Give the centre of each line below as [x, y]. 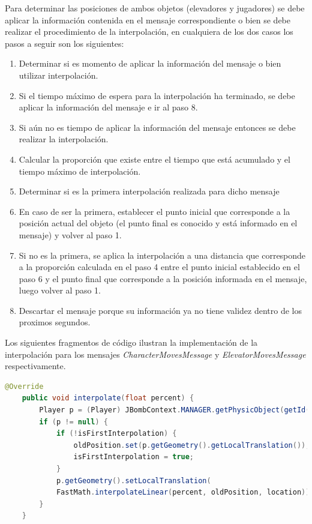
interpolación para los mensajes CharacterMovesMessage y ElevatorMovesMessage [155, 354]
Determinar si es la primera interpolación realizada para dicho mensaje [149, 191]
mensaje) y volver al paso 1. [70, 234]
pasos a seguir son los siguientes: [64, 43]
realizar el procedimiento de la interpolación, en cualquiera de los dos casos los [149, 32]
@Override [24, 386]
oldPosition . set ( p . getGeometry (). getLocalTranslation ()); [192, 445]
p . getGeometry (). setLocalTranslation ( [133, 480]
